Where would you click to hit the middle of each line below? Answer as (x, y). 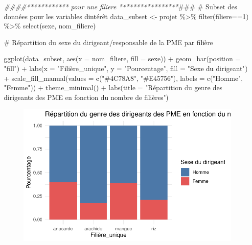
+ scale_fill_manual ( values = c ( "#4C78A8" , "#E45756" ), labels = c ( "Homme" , (124, 78)
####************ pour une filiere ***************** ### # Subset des (121, 6)
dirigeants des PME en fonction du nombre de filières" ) (86, 97)
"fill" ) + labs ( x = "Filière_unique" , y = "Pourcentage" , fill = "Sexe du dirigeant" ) (126, 68)
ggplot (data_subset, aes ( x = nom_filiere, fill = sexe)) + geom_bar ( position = (122, 59)
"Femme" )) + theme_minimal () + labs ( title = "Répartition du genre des (113, 87)
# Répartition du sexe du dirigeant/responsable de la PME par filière (109, 42)
